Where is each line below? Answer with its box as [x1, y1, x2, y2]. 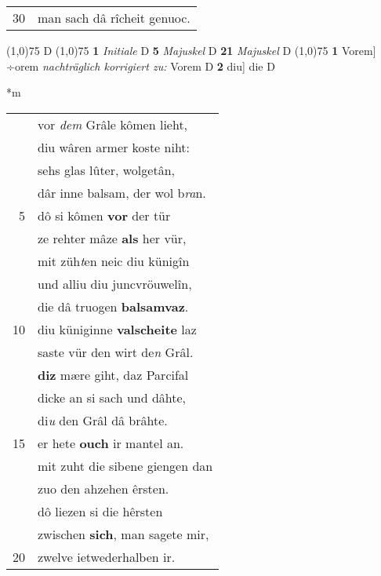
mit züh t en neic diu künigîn [38, 251, 190, 270]
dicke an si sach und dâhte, [38, 388, 187, 406]
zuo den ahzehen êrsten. [38, 479, 169, 498]
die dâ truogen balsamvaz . [38, 297, 189, 315]
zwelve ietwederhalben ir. [38, 547, 176, 566]
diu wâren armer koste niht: [38, 137, 190, 156]
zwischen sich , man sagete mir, [38, 524, 209, 543]
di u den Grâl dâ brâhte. [38, 410, 168, 429]
